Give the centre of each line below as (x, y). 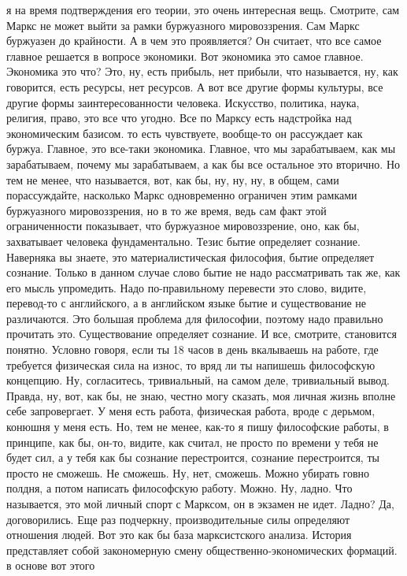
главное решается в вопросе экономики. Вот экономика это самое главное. (185, 56)
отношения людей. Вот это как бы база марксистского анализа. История (179, 535)
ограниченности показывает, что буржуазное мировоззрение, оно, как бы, (183, 226)
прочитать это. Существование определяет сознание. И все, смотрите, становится (202, 334)
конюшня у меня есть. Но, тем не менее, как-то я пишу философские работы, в (198, 427)
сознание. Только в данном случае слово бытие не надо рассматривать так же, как (203, 272)
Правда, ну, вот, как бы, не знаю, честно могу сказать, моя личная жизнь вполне (201, 395)
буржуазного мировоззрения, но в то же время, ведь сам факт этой (166, 210)
